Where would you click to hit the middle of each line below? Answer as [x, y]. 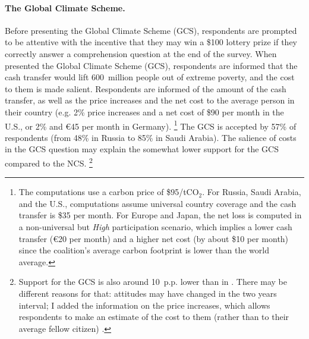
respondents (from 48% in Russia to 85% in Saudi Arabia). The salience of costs [151, 137]
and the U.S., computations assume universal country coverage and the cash [157, 203]
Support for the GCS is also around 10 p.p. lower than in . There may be [153, 282]
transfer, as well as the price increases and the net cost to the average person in [150, 100]
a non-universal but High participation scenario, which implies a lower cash [155, 227]
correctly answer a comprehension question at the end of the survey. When [141, 53]
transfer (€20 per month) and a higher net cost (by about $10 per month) [154, 238]
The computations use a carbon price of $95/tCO [109, 192]
